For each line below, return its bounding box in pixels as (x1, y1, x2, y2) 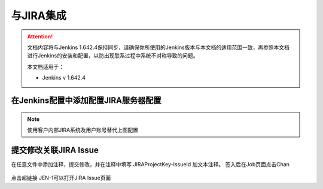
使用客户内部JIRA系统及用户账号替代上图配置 (27, 126, 139, 133)
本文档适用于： (27, 63, 64, 70)
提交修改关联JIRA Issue (11, 145, 99, 155)
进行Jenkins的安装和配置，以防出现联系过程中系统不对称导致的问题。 (27, 52, 199, 59)
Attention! (27, 33, 53, 40)
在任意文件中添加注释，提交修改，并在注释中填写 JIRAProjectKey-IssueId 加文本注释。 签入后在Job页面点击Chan (11, 160, 290, 167)
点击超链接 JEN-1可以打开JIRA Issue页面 (11, 174, 111, 182)
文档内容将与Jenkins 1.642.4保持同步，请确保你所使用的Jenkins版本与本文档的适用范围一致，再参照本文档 (27, 44, 290, 51)
